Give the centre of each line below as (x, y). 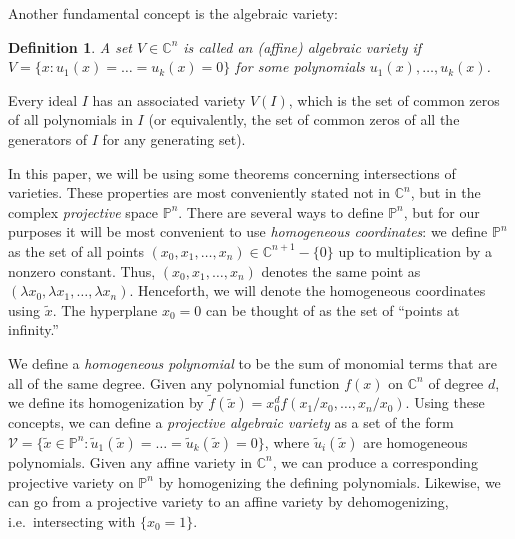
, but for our (441, 211)
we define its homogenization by (106, 402)
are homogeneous (415, 441)
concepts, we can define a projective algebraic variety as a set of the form (231, 422)
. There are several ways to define (281, 211)
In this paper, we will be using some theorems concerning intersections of (232, 172)
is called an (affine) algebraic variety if (302, 46)
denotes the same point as (341, 270)
